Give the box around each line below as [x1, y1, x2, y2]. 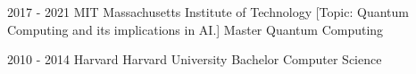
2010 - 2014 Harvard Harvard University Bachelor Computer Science [7, 50, 382, 69]
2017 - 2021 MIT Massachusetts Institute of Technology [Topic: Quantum [7, 3, 409, 21]
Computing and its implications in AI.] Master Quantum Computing [7, 20, 384, 38]
